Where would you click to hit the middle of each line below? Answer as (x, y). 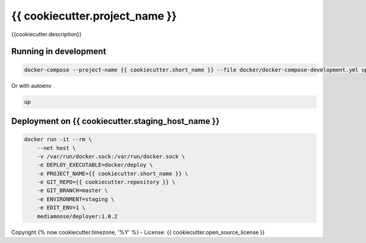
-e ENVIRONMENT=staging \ (76, 199)
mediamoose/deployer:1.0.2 (77, 216)
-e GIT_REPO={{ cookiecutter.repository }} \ (106, 182)
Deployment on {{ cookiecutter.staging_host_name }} (115, 121)
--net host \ (56, 148)
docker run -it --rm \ (58, 140)
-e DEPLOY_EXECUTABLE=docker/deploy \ (95, 165)
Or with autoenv (31, 85)
